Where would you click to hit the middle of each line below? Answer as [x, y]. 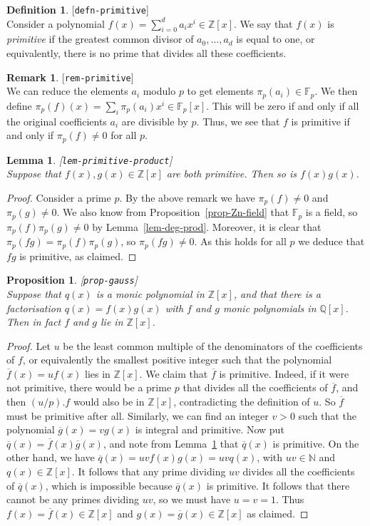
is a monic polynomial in [150, 293]
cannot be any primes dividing [73, 499]
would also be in [109, 402]
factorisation [34, 308]
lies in [98, 373]
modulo [159, 91]
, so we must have [192, 499]
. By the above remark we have [187, 197]
